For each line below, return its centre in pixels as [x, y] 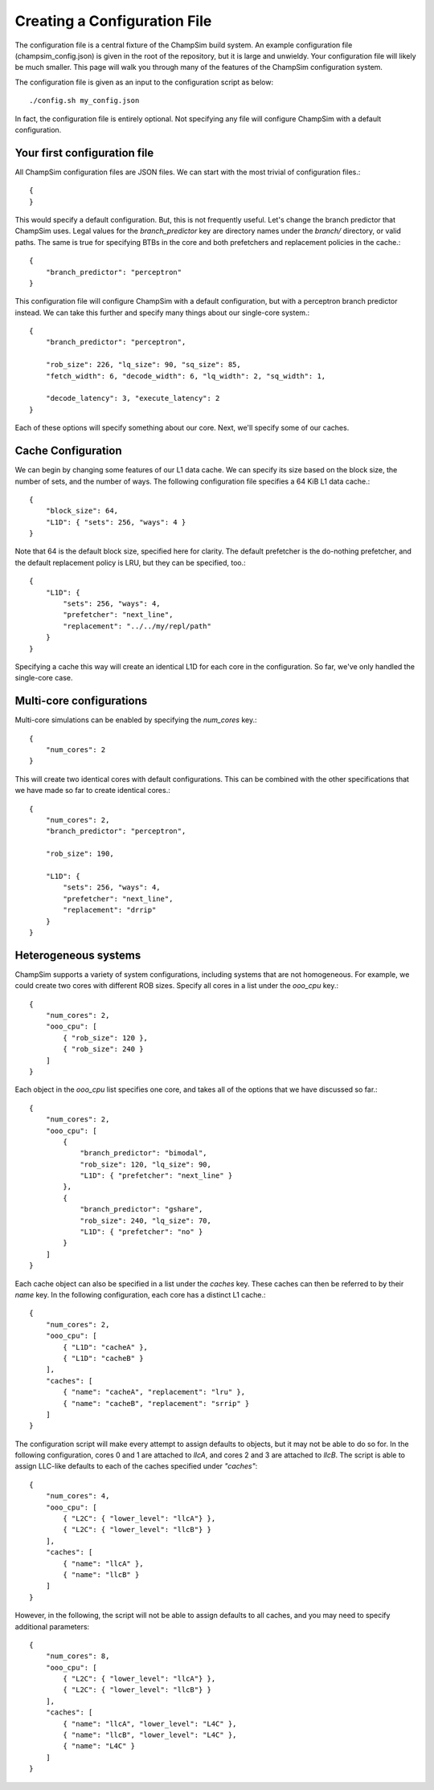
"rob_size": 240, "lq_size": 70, [146, 1220]
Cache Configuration [68, 451]
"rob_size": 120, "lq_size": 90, [146, 1164]
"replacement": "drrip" [110, 910]
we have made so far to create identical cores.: [92, 791]
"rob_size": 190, [80, 854]
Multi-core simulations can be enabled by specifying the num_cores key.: [136, 720]
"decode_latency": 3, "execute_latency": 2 [133, 398]
